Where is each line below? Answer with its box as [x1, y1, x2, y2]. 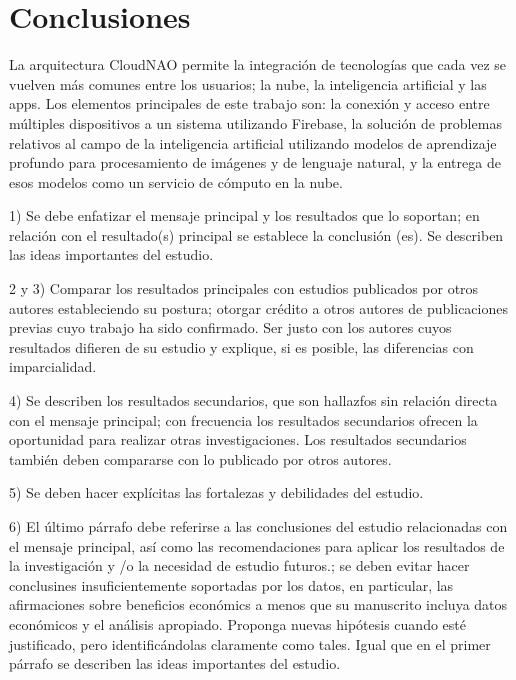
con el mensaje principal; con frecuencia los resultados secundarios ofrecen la [9, 409, 478, 430]
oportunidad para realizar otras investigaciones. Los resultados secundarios [9, 429, 467, 450]
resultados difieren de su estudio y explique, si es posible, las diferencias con [9, 336, 474, 357]
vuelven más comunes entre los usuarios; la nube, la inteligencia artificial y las [9, 73, 487, 94]
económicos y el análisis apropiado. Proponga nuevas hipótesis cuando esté [9, 613, 466, 634]
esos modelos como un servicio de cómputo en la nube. [9, 171, 343, 192]
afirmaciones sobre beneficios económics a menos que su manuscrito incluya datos [9, 594, 508, 615]
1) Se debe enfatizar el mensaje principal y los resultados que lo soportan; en [9, 205, 480, 226]
